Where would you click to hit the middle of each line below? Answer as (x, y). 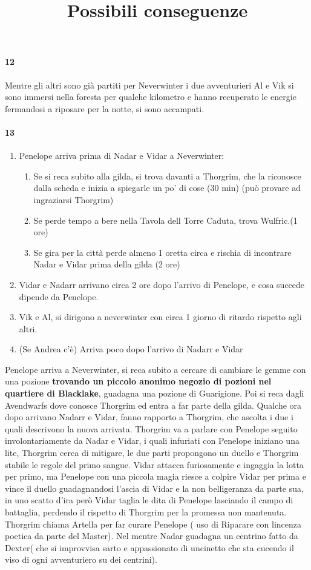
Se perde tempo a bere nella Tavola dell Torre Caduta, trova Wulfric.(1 (165, 220)
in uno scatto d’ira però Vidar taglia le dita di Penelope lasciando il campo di (149, 500)
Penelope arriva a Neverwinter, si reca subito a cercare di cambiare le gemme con (155, 369)
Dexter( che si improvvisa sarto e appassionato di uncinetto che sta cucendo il (149, 547)
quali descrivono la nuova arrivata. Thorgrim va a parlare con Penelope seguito (151, 428)
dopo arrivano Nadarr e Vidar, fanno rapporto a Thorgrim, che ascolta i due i (149, 417)
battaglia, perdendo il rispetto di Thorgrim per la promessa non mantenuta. (146, 512)
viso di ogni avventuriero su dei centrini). (81, 559)
